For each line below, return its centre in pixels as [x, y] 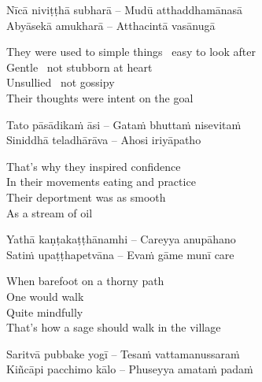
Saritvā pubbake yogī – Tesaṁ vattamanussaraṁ [123, 353]
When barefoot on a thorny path [85, 281]
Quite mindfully [45, 312]
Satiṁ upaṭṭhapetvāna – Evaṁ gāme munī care [120, 254]
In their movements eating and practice [101, 182]
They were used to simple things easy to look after [131, 52]
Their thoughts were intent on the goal [100, 97]
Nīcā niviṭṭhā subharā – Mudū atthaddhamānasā [125, 9]
